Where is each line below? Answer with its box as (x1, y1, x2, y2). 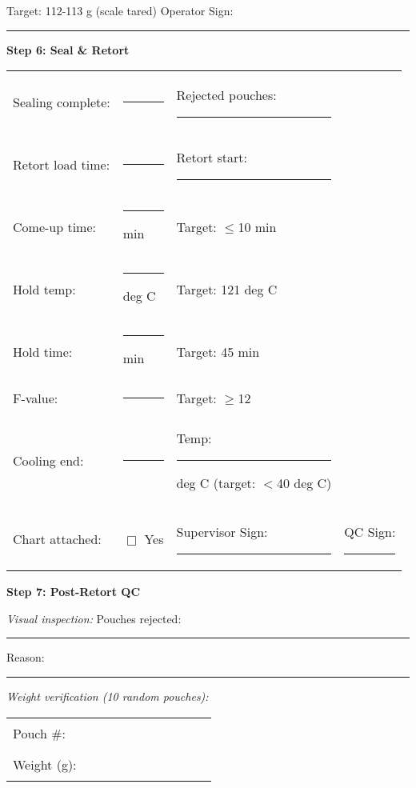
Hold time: (13, 342, 73, 361)
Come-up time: (13, 217, 96, 236)
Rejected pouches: (176, 86, 277, 105)
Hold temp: (13, 279, 76, 298)
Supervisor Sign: (176, 522, 268, 542)
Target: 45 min (176, 342, 260, 361)
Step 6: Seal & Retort (6, 41, 130, 58)
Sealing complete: (13, 92, 110, 111)
